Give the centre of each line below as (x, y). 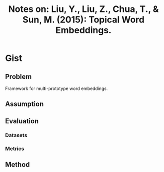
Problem (19, 76)
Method (18, 165)
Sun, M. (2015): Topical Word (83, 20)
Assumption (24, 104)
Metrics (15, 149)
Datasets (16, 135)
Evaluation (22, 121)
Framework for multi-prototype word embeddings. (57, 88)
